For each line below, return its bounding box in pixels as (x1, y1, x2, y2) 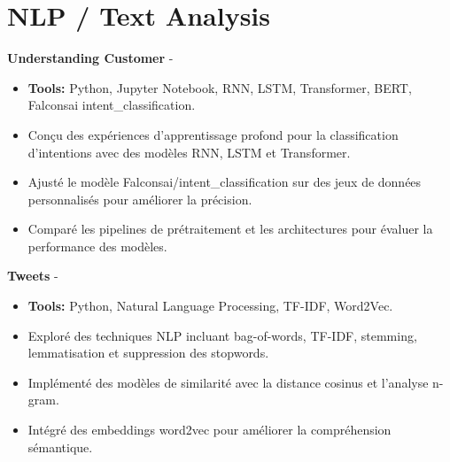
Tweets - (7, 266, 58, 285)
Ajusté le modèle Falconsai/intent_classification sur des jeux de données (27, 173, 422, 191)
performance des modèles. (27, 236, 167, 255)
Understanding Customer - (7, 49, 174, 67)
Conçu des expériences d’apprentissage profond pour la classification (27, 125, 399, 143)
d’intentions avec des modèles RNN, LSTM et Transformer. (27, 142, 351, 161)
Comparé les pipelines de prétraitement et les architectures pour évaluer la (27, 219, 433, 238)
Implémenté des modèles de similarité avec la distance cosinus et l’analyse (27, 373, 429, 391)
